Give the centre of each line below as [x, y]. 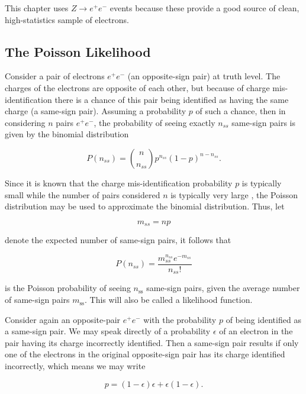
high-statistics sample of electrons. [67, 19]
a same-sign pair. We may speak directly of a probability [108, 331]
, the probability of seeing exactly [154, 122]
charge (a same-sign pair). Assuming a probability [96, 111]
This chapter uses [37, 8]
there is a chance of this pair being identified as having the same [172, 99]
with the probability [180, 319]
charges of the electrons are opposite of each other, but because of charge [137, 87]
